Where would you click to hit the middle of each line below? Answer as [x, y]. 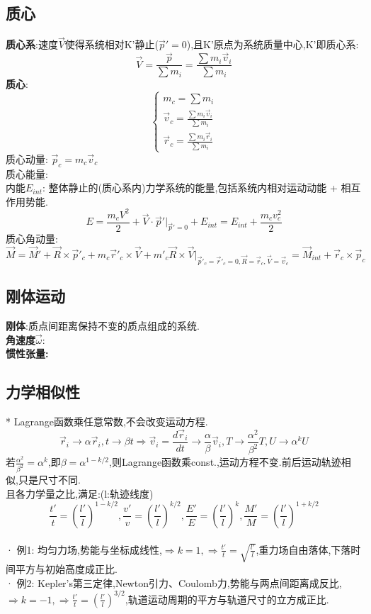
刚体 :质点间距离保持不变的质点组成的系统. [103, 326]
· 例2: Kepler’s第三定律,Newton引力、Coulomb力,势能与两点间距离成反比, [174, 582]
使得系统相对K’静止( [112, 44]
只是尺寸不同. [49, 480]
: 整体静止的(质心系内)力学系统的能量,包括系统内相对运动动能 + [190, 188]
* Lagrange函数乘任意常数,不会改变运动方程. [107, 422]
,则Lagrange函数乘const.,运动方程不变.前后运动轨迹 [225, 462]
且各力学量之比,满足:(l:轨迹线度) [80, 493]
